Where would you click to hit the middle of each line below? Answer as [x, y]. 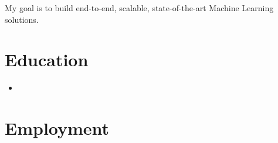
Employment [57, 128]
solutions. [22, 19]
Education [47, 59]
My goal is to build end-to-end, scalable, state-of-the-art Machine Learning [139, 8]
